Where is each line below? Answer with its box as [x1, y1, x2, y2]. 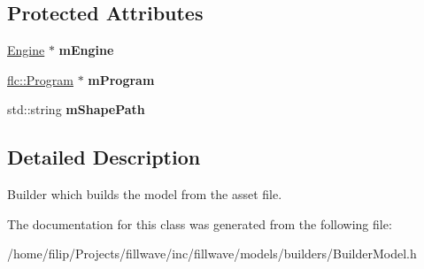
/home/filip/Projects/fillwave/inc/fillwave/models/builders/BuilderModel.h [7, 244, 417, 263]
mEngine [58, 41, 114, 59]
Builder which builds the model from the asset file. [7, 185, 282, 204]
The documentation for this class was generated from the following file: [7, 214, 392, 233]
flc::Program [7, 70, 73, 88]
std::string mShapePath [7, 100, 145, 119]
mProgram [88, 70, 155, 88]
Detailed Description [7, 143, 201, 171]
